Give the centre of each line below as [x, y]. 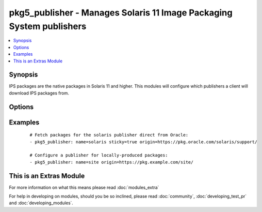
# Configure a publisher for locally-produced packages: [99, 155]
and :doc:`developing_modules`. [41, 203]
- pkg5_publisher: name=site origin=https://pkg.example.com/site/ [112, 162]
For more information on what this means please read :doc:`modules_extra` [84, 187]
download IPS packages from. [39, 93]
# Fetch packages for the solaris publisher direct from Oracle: [109, 135]
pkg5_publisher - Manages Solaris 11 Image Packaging [121, 13]
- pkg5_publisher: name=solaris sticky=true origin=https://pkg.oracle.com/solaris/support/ [144, 142]
